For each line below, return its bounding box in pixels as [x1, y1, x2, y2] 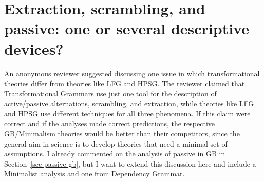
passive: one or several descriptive [4, 18, 249, 39]
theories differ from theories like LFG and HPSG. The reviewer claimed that [4, 78, 245, 89]
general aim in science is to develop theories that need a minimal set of [4, 138, 228, 149]
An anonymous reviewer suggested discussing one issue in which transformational [4, 68, 260, 78]
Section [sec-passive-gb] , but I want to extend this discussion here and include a [4, 158, 256, 169]
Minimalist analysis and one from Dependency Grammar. [4, 168, 185, 179]
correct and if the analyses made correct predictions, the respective [4, 118, 215, 129]
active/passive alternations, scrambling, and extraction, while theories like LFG [4, 98, 254, 109]
